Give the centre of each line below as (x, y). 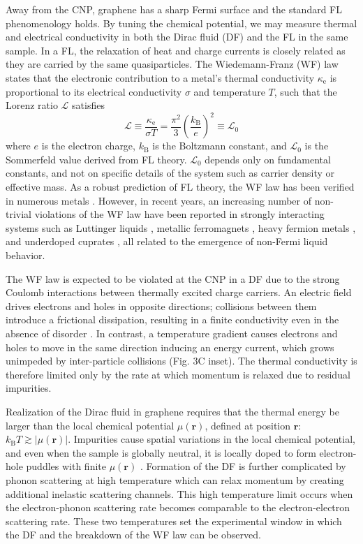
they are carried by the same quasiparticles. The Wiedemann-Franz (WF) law (172, 64)
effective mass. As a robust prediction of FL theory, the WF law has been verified (180, 187)
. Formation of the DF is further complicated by (243, 466)
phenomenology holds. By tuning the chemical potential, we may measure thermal (181, 23)
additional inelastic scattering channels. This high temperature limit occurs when (179, 493)
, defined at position (248, 425)
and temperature (229, 91)
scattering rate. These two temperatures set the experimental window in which (174, 521)
